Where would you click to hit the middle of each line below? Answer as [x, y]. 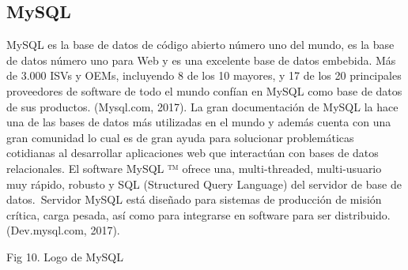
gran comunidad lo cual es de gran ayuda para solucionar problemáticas [180, 137]
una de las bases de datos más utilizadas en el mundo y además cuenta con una [199, 122]
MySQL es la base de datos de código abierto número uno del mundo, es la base [200, 45]
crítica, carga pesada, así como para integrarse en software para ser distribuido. [198, 214]
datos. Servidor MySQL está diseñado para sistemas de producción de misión [194, 199]
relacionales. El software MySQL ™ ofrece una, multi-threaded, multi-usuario [194, 168]
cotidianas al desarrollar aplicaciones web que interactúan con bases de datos [193, 153]
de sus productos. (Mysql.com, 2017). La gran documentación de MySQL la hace [202, 106]
